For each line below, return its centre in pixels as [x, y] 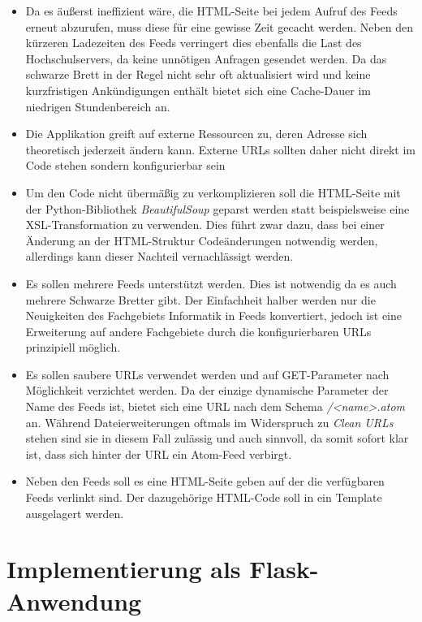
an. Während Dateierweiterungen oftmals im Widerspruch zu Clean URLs [209, 422]
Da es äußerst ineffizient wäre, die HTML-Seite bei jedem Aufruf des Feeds [211, 11]
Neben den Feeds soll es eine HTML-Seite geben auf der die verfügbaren [205, 481]
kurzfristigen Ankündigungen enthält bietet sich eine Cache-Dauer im [198, 90]
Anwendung [74, 600]
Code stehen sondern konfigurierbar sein [125, 165]
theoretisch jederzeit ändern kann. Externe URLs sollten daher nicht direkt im [220, 149]
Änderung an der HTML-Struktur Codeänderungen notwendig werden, [202, 240]
